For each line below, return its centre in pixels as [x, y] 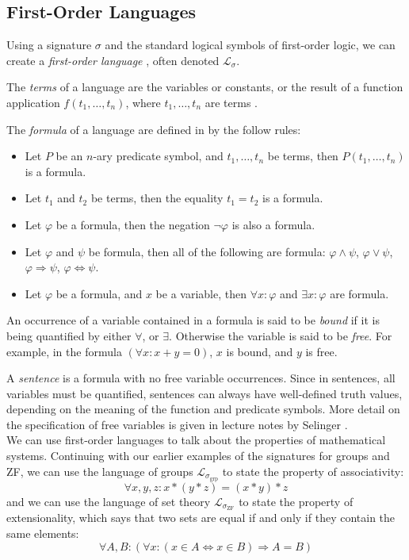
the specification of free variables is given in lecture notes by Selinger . [177, 424]
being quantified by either [69, 335]
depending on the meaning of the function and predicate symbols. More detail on [203, 409]
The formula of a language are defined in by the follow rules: [154, 129]
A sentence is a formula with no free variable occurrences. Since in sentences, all [201, 378]
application [33, 102]
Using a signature [49, 45]
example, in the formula [64, 351]
